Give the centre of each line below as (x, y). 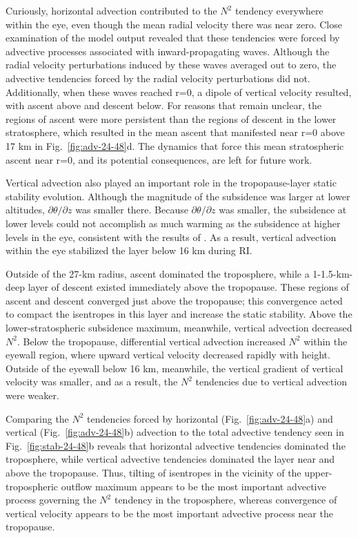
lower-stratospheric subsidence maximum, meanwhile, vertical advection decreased (179, 328)
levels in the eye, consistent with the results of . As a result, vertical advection (171, 237)
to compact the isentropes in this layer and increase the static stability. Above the (179, 314)
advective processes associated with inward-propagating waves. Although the (168, 51)
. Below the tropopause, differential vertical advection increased (151, 341)
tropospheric (32, 486)
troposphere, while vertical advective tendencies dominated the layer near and (170, 459)
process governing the (51, 500)
